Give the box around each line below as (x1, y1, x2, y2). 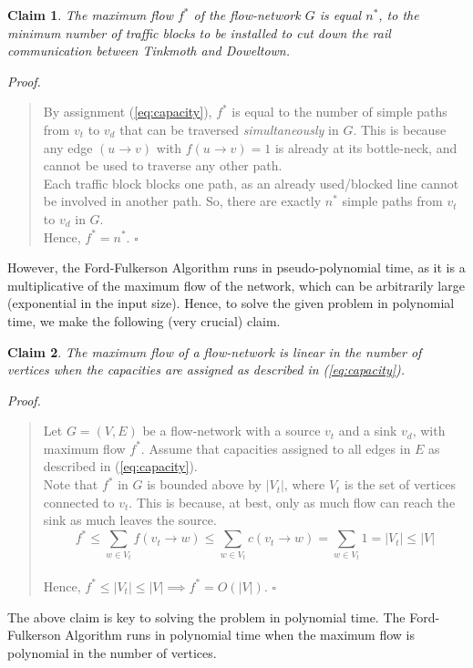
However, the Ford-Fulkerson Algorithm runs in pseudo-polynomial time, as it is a (7, 258, 466, 277)
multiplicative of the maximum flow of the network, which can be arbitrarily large (7, 275, 465, 294)
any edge (43, 138, 93, 157)
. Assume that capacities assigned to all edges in (140, 438, 411, 457)
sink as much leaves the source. (43, 510, 217, 529)
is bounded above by (147, 475, 262, 494)
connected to (43, 492, 115, 511)
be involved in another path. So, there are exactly (43, 191, 322, 211)
